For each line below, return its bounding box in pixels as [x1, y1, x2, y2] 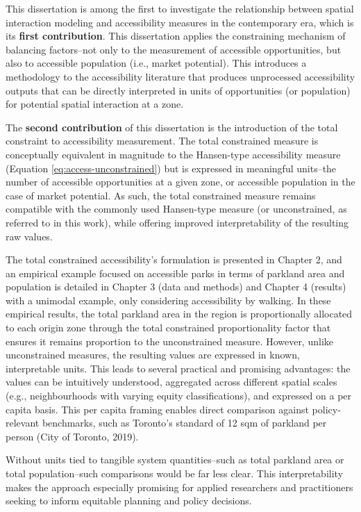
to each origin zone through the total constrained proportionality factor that [6, 320, 331, 335]
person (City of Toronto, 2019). [6, 429, 139, 443]
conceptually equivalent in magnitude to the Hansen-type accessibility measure [6, 147, 341, 161]
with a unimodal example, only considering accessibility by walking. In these [6, 292, 331, 307]
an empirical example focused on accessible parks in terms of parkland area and [6, 265, 345, 280]
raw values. [6, 229, 53, 243]
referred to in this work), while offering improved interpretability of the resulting [6, 215, 349, 229]
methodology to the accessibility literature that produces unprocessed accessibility [6, 69, 355, 83]
